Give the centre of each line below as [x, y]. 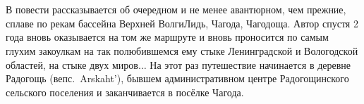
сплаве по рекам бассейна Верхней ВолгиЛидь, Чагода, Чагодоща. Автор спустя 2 [182, 23]
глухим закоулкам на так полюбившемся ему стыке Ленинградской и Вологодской [182, 50]
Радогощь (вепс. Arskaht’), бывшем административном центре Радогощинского [177, 78]
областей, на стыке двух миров [72, 64]
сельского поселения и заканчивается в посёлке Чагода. [125, 92]
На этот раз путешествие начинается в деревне [250, 64]
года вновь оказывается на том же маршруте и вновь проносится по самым [167, 37]
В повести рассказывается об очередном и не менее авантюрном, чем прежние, [176, 9]
